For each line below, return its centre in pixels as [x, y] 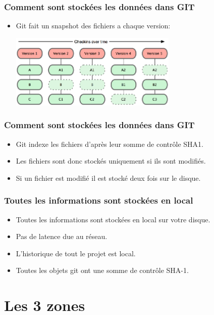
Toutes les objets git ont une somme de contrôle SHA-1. [102, 270]
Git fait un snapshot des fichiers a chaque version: [93, 26]
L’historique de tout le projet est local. [76, 253]
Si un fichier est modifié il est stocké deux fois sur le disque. [108, 178]
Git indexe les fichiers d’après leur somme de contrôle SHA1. [110, 144]
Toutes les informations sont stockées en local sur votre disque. [113, 219]
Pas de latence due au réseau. [62, 236]
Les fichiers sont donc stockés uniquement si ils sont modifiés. [111, 161]
